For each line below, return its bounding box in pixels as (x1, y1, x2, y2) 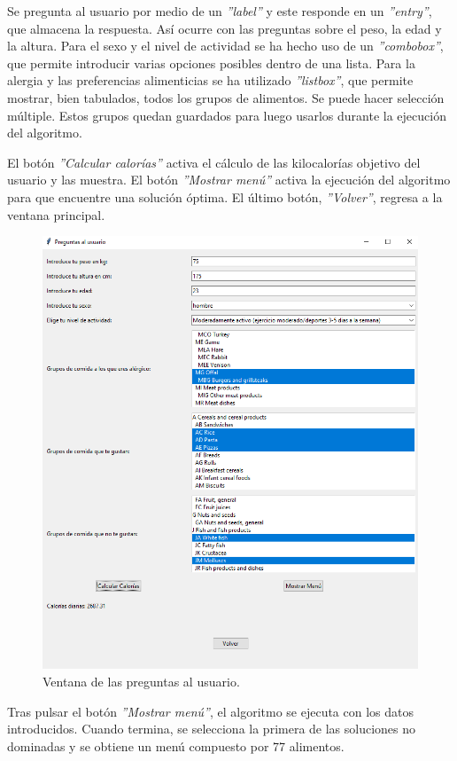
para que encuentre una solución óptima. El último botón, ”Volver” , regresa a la (7, 187, 443, 206)
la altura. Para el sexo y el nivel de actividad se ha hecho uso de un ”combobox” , (7, 36, 444, 55)
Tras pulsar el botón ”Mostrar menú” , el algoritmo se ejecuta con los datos (7, 702, 414, 720)
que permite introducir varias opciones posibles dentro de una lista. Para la (7, 53, 415, 72)
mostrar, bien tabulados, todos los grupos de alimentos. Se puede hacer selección (7, 88, 445, 106)
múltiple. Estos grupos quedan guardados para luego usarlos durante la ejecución (7, 106, 446, 124)
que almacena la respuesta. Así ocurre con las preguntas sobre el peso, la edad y (7, 19, 442, 37)
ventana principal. (7, 205, 105, 224)
